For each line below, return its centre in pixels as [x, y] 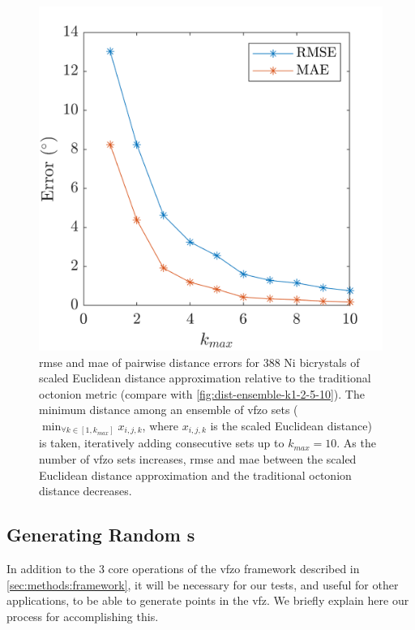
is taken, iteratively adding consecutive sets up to [162, 443]
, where [160, 425]
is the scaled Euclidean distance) [291, 425]
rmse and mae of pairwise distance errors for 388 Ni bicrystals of [199, 362]
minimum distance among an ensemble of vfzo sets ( [169, 410]
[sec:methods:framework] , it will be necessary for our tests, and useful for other [203, 584]
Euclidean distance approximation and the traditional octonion [195, 475]
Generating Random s [101, 535]
